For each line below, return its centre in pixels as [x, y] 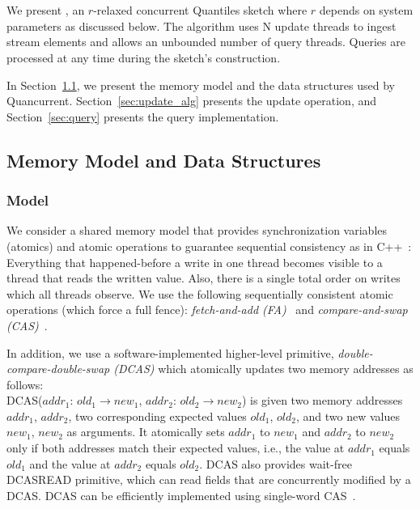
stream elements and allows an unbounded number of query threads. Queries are [206, 42]
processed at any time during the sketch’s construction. [144, 57]
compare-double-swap [58, 369]
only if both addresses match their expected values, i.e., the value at [176, 448]
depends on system [366, 10]
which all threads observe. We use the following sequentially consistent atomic [200, 293]
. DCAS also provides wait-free [276, 463]
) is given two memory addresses [322, 400]
